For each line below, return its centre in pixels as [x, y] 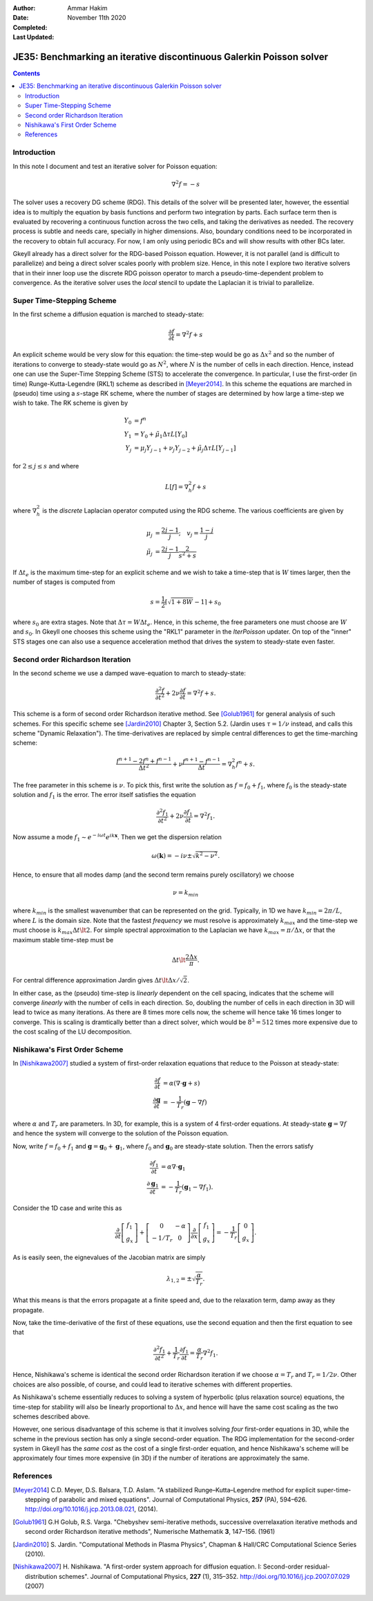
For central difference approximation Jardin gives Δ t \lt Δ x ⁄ [96, 980]
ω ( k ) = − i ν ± [172, 856]
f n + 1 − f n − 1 [202, 761]
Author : [24, 8]
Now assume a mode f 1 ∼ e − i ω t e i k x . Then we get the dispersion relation [117, 838]
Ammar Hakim [87, 8]
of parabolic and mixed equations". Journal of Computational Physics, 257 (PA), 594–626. [179, 1499]
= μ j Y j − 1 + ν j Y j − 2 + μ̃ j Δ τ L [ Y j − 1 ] [185, 448]
